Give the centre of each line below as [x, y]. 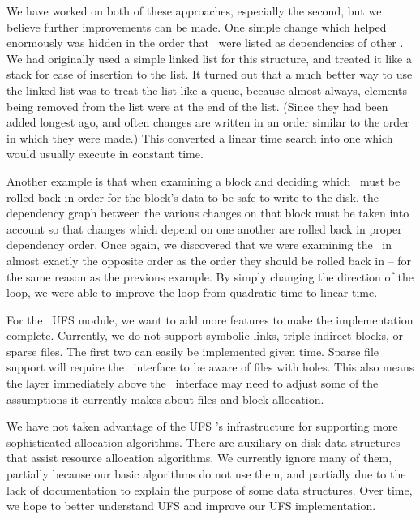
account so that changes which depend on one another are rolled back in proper [204, 228]
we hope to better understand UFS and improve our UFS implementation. [191, 506]
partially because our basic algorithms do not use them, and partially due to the [206, 474]
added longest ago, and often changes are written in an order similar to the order [208, 122]
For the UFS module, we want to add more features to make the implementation [210, 319]
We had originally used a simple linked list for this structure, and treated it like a [209, 58]
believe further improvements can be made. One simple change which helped [197, 26]
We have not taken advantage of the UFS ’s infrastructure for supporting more [202, 426]
